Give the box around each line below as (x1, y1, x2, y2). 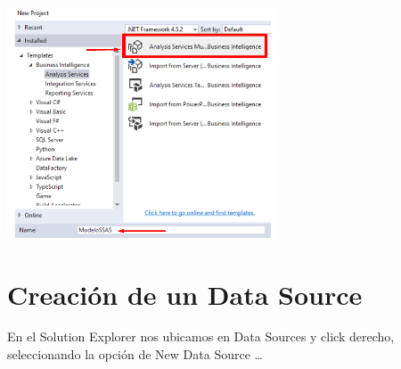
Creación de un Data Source (7, 275, 363, 312)
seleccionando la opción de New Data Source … (7, 345, 263, 364)
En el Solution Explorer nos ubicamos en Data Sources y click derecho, (7, 327, 395, 346)
